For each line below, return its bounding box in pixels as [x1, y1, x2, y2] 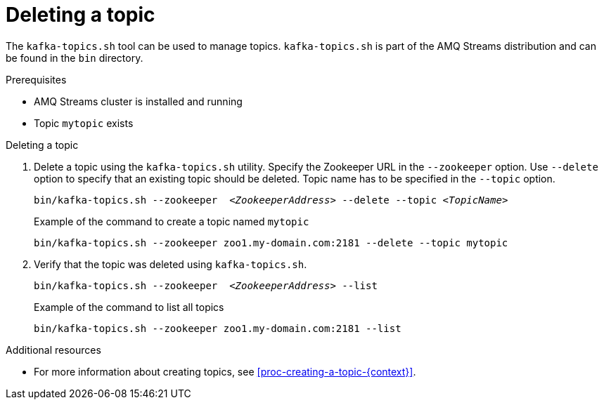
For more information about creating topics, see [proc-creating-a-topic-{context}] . [34, 365, 416, 378]
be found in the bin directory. [6, 51, 143, 64]
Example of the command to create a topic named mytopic [34, 215, 309, 227]
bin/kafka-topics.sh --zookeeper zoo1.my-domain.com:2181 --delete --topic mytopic [34, 237, 508, 248]
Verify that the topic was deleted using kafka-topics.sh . [34, 258, 307, 270]
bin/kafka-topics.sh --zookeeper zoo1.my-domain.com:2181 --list [34, 322, 401, 334]
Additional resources [6, 343, 101, 356]
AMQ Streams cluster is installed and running [34, 95, 243, 107]
